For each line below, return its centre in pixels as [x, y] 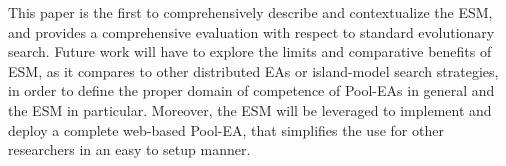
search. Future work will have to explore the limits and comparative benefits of [250, 51]
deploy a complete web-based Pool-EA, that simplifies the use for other [226, 129]
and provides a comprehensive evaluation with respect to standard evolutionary [251, 31]
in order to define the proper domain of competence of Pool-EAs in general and [251, 90]
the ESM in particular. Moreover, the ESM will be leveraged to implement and [250, 109]
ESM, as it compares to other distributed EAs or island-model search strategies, [253, 70]
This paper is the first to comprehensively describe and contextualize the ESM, [250, 12]
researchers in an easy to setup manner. [129, 149]
